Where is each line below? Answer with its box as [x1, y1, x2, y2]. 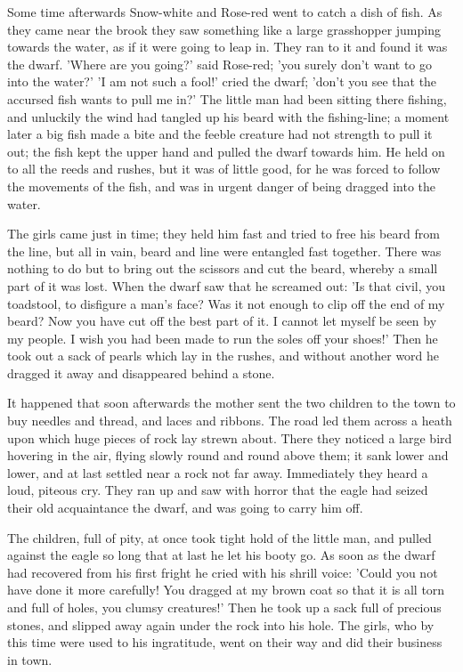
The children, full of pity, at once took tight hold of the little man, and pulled [7, 528, 432, 547]
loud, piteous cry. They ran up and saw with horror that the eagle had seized [7, 481, 428, 499]
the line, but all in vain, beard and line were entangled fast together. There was [7, 241, 442, 260]
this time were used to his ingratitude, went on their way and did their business [7, 633, 443, 652]
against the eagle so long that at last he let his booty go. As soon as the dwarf [7, 546, 435, 564]
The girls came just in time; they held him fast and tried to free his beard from [7, 224, 440, 243]
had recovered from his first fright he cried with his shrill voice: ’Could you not [7, 563, 438, 581]
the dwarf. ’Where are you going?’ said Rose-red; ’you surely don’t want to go [7, 54, 433, 73]
